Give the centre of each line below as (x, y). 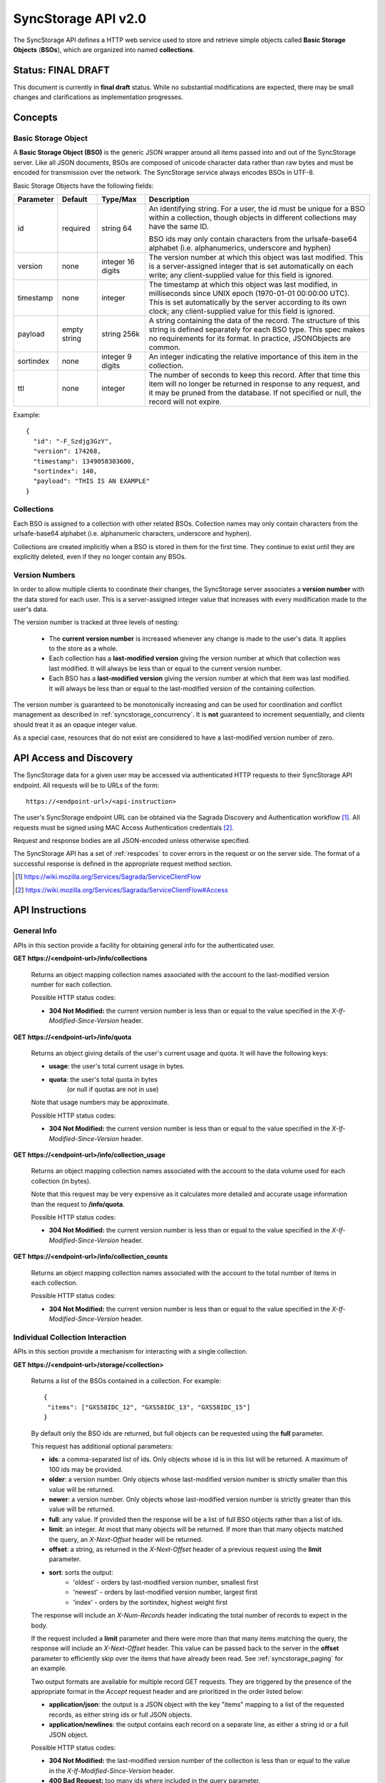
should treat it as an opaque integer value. (75, 725)
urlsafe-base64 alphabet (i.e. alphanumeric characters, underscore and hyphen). (133, 533)
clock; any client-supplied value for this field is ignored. (242, 311)
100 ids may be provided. (86, 1469)
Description (169, 199)
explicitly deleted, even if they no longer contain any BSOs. (100, 557)
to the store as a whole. (83, 648)
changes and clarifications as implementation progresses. (98, 97)
